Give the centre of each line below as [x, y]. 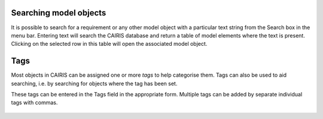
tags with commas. [34, 103]
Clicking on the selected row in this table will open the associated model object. [109, 44]
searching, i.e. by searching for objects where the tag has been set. [94, 83]
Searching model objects [59, 13]
